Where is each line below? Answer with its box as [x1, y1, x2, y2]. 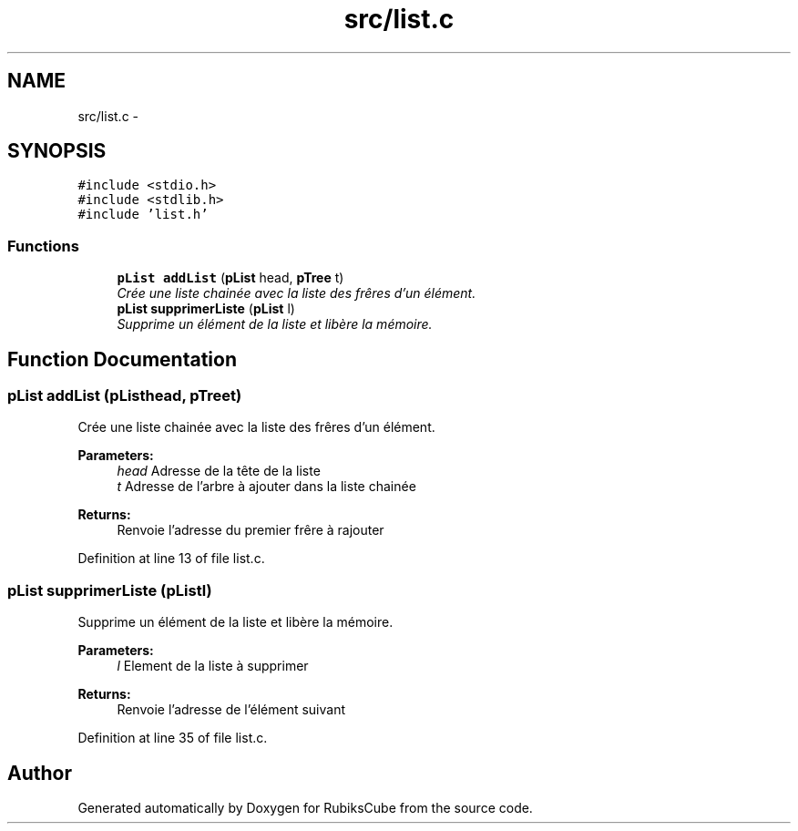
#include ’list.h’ [77, 207, 209, 222]
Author [7, 761, 72, 785]
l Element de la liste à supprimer [117, 658, 309, 674]
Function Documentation [7, 347, 237, 371]
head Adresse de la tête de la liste [117, 463, 321, 479]
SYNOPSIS [7, 139, 107, 163]
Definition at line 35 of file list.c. [77, 730, 268, 746]
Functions [7, 236, 79, 255]
